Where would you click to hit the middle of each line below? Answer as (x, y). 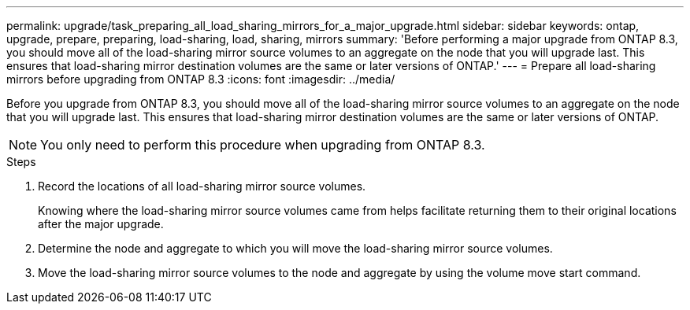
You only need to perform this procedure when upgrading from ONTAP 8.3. (263, 145)
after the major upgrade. (101, 224)
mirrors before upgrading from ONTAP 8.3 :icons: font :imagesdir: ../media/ (201, 79)
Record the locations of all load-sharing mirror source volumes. (202, 186)
